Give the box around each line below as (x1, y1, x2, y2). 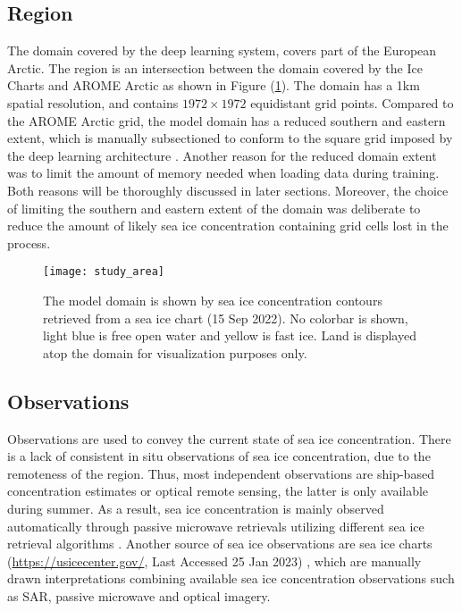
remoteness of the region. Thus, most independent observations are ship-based (7, 464, 434, 482)
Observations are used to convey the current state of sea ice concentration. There (7, 429, 451, 448)
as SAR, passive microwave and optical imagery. (7, 586, 271, 605)
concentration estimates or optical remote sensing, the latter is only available (7, 481, 429, 500)
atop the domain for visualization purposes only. (43, 343, 307, 362)
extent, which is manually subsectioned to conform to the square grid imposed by (7, 129, 453, 147)
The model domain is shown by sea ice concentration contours (43, 290, 382, 309)
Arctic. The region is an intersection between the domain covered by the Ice (7, 58, 423, 77)
